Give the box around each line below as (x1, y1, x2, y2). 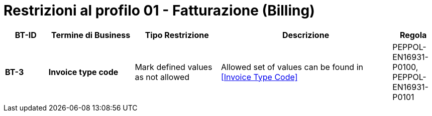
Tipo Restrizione (145, 29, 209, 40)
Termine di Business (51, 29, 131, 40)
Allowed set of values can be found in (221, 61, 363, 72)
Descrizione (282, 29, 330, 40)
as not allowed (135, 71, 190, 82)
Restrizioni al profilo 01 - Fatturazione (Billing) (4, 2, 315, 19)
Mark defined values (135, 61, 212, 72)
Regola (399, 29, 427, 40)
